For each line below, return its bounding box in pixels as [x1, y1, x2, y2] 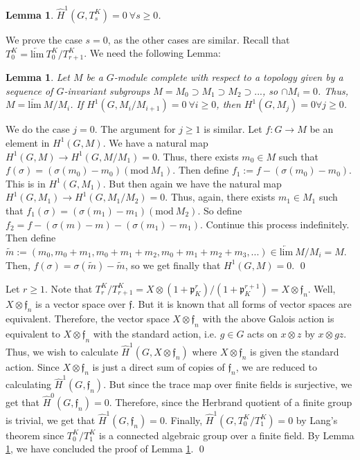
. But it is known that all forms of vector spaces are [132, 296, 352, 311]
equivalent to [6, 326, 60, 341]
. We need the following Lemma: [84, 46, 221, 60]
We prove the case [6, 32, 82, 46]
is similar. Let [204, 122, 262, 136]
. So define [197, 203, 242, 217]
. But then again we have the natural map [102, 176, 282, 190]
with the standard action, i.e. [93, 326, 217, 341]
